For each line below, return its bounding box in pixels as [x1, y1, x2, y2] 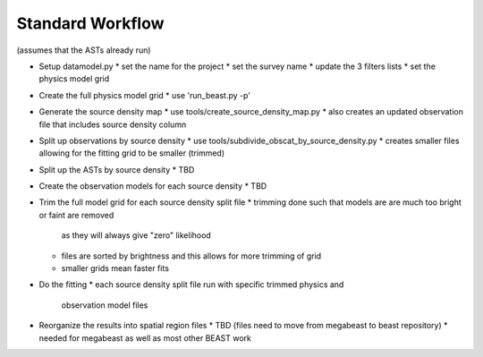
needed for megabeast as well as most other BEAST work [38, 332, 252, 344]
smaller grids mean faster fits [61, 263, 170, 274]
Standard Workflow [16, 13, 165, 33]
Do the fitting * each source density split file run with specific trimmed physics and [38, 279, 344, 290]
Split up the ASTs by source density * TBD [38, 164, 195, 174]
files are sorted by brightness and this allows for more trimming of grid [61, 251, 322, 261]
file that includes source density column [38, 119, 187, 130]
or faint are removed [38, 209, 114, 220]
